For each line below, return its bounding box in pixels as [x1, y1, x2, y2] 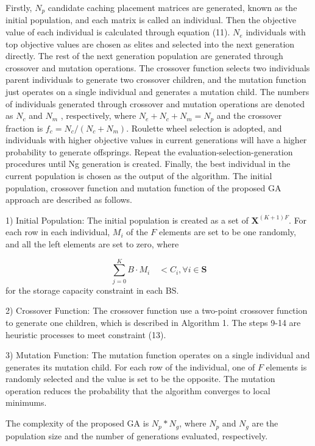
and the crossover [216, 109, 282, 122]
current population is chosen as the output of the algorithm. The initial [5, 169, 272, 182]
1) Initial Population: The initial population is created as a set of [5, 213, 249, 226]
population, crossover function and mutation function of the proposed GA [5, 181, 281, 194]
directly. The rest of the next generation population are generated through [5, 49, 283, 62]
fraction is [5, 121, 43, 134]
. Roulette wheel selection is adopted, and [126, 121, 282, 134]
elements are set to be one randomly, [158, 225, 296, 238]
